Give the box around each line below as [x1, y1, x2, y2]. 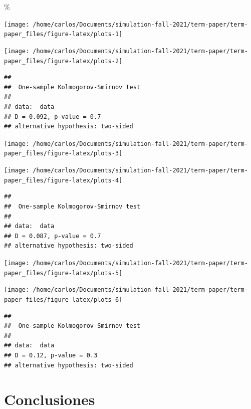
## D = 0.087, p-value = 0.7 [4, 232, 101, 240]
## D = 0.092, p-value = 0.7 [4, 113, 101, 120]
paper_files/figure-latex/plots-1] [4, 31, 123, 38]
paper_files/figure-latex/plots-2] [4, 57, 123, 65]
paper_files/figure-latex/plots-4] [4, 176, 123, 184]
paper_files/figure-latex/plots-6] [4, 296, 123, 303]
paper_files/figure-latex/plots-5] [4, 269, 123, 277]
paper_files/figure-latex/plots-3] [4, 150, 123, 157]
